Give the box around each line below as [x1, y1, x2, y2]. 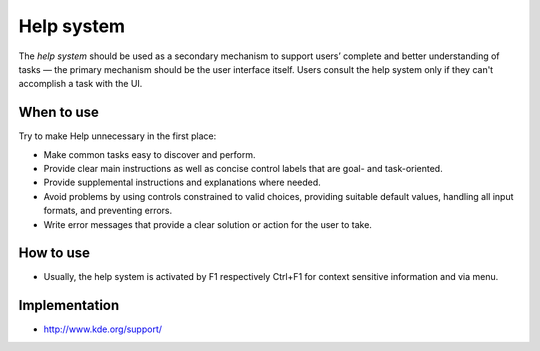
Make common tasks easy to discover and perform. [43, 148, 256, 160]
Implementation [18, 297, 120, 314]
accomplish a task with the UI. [18, 78, 143, 90]
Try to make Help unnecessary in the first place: [18, 130, 217, 142]
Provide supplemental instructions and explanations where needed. [43, 176, 322, 189]
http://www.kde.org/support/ [43, 323, 163, 335]
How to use [18, 245, 90, 262]
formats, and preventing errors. [43, 205, 173, 217]
